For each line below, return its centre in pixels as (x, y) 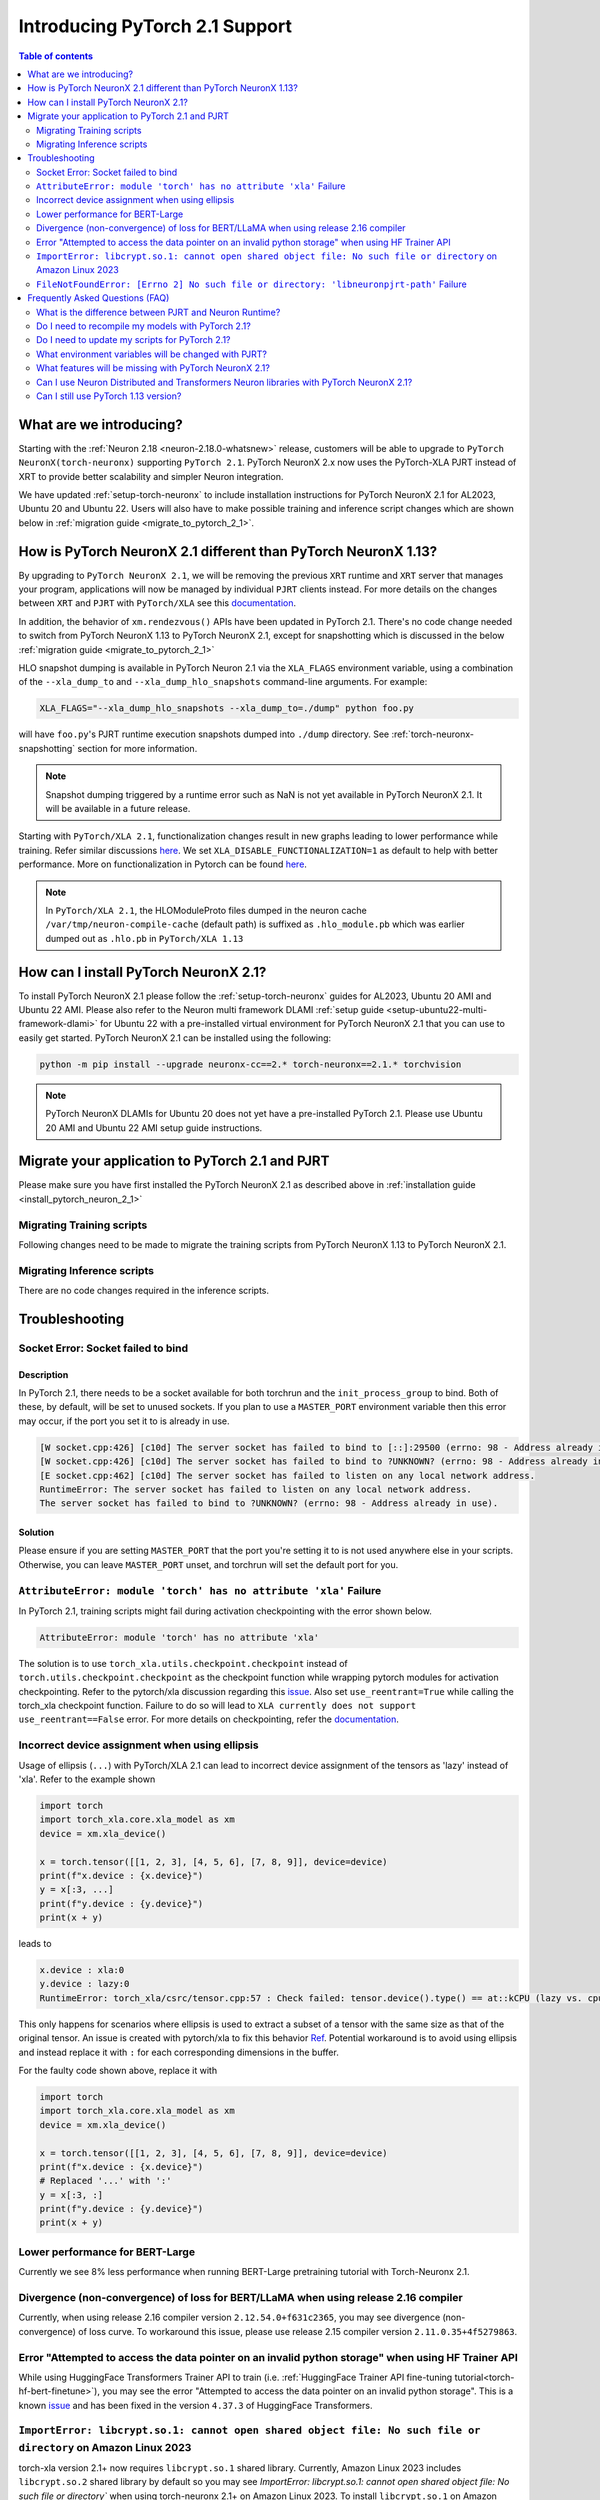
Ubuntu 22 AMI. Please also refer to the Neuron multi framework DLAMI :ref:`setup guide (201, 1009)
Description (43, 1374)
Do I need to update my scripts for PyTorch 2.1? (133, 340)
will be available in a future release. (118, 808)
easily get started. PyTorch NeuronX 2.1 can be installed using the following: (175, 1037)
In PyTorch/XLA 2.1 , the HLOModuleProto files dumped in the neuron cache (206, 910)
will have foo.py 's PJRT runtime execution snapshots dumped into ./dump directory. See (204, 734)
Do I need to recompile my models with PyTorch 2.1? (144, 326)
